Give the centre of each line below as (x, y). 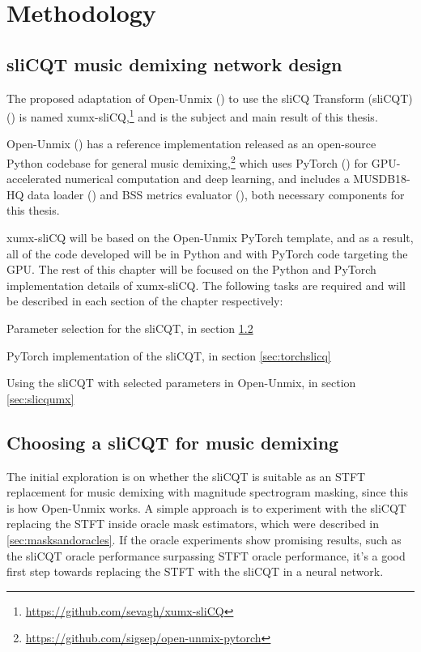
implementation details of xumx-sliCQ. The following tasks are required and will (206, 285)
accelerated (34, 179)
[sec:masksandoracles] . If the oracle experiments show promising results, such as (204, 539)
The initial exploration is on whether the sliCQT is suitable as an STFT (186, 476)
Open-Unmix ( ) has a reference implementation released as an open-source (191, 144)
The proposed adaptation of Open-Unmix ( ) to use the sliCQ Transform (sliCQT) (210, 98)
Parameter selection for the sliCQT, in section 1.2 (130, 328)
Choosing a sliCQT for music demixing (173, 442)
